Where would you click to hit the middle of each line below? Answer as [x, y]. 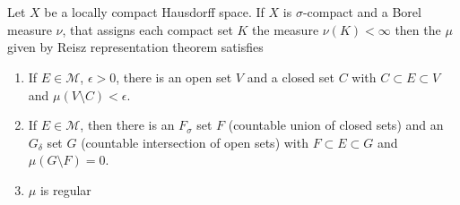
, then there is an [127, 125]
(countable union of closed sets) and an [336, 125]
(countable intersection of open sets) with [195, 142]
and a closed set [291, 77]
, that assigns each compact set [148, 29]
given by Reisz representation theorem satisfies [135, 47]
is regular [65, 189]
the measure [286, 29]
